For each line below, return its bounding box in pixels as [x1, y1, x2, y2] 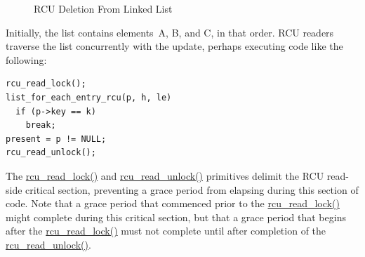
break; [25, 120, 56, 131]
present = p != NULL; [6, 133, 107, 144]
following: [6, 52, 47, 67]
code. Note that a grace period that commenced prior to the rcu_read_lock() [6, 196, 340, 211]
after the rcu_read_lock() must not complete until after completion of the [6, 223, 326, 238]
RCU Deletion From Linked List [34, 1, 173, 15]
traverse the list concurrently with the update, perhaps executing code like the [6, 39, 343, 53]
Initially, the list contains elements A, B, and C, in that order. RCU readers [6, 25, 334, 39]
